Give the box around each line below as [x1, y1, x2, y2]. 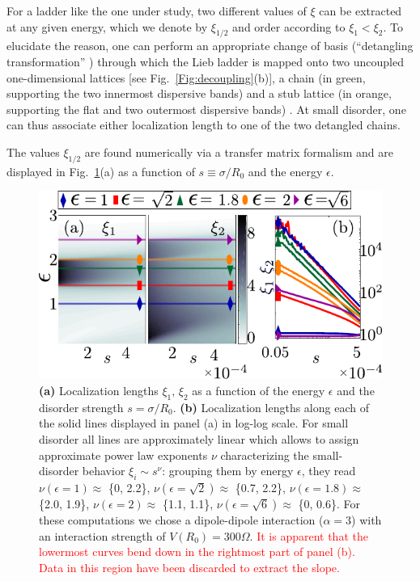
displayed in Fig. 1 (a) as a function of [6, 162, 195, 179]
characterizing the [220, 446, 309, 463]
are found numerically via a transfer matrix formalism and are [84, 143, 393, 160]
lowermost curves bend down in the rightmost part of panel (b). [39, 543, 355, 560]
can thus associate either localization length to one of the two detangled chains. [6, 116, 401, 133]
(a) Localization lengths [39, 382, 159, 399]
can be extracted [319, 2, 402, 19]
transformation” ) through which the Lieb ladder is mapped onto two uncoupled [6, 53, 404, 69]
